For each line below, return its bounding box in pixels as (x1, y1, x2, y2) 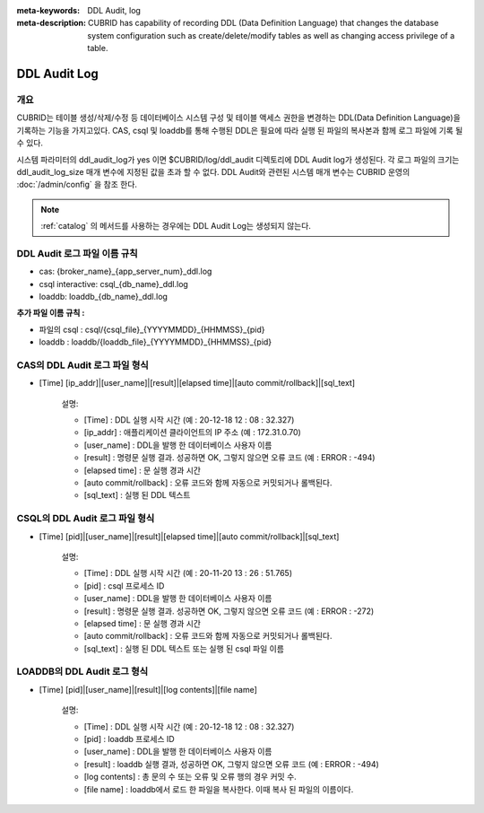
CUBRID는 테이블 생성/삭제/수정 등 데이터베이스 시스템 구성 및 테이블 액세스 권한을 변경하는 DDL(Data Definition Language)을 (16, 112, 461, 123)
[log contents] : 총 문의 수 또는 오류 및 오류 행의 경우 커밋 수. (83, 772, 298, 782)
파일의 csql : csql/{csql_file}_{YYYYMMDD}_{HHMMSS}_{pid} (39, 324, 265, 335)
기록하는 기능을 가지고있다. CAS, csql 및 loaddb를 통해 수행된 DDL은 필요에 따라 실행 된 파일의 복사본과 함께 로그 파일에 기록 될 (16, 125, 463, 135)
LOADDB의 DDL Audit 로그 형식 (16, 665, 149, 677)
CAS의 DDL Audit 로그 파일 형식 (16, 359, 150, 372)
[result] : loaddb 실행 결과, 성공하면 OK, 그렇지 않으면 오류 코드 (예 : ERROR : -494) (83, 758, 380, 769)
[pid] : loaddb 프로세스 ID (83, 734, 175, 744)
